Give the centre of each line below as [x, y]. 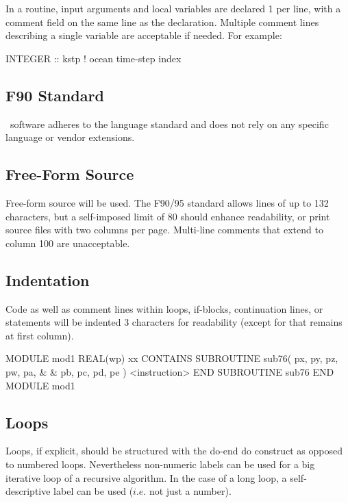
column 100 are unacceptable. [68, 243]
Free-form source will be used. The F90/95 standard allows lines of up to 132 [167, 202]
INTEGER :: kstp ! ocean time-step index [94, 58]
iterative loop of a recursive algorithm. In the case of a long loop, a [146, 477]
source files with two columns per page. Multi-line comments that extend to [164, 230]
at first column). [40, 335]
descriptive [28, 491]
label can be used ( [94, 491]
